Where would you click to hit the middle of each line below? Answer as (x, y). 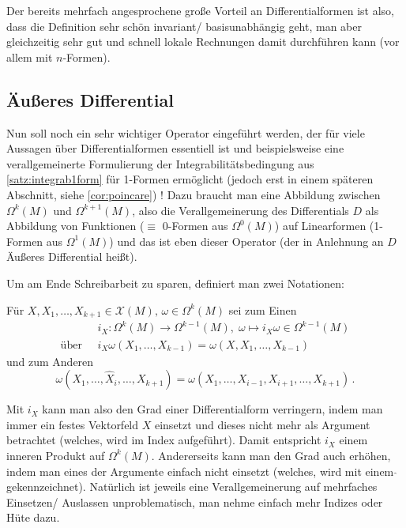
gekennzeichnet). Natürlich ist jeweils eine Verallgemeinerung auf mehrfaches (192, 487)
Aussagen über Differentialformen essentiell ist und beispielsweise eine (175, 148)
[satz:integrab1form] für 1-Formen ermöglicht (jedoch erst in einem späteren (190, 179)
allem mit (30, 57)
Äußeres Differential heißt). (72, 256)
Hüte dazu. (33, 517)
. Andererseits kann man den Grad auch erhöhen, (271, 455)
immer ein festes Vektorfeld (73, 424)
